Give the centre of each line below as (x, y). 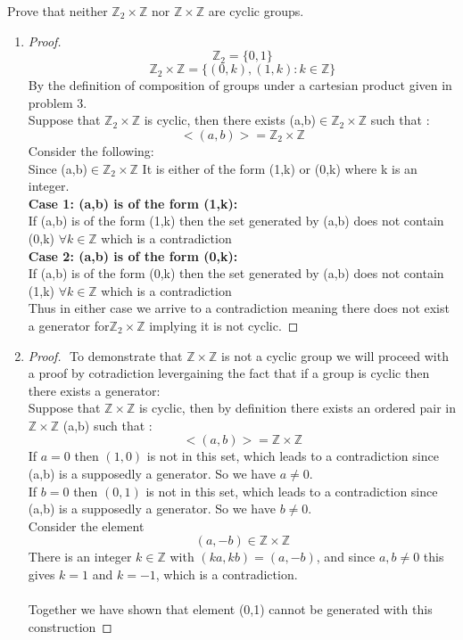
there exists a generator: (94, 390)
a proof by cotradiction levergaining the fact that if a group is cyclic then (229, 373)
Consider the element (86, 525)
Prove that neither (58, 11)
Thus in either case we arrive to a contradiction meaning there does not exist (239, 308)
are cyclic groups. (256, 11)
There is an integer (80, 557)
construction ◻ (70, 626)
